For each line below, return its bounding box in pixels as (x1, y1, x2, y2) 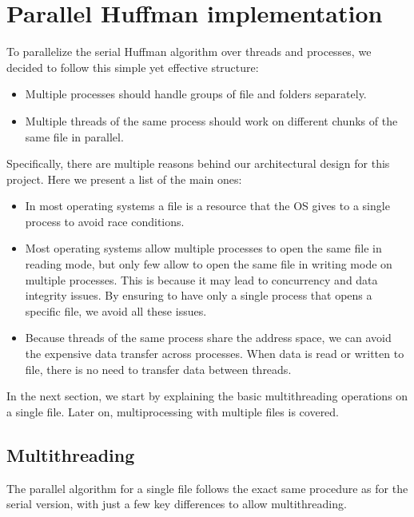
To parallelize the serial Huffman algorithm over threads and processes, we (6, 43, 372, 60)
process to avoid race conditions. (25, 213, 185, 229)
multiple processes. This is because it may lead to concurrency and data (25, 271, 378, 288)
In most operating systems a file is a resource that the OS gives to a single (25, 197, 390, 214)
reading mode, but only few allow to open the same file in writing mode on (25, 256, 392, 272)
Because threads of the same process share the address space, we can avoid (25, 329, 392, 346)
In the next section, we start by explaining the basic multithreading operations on (6, 388, 408, 404)
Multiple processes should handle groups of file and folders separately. (25, 86, 367, 102)
